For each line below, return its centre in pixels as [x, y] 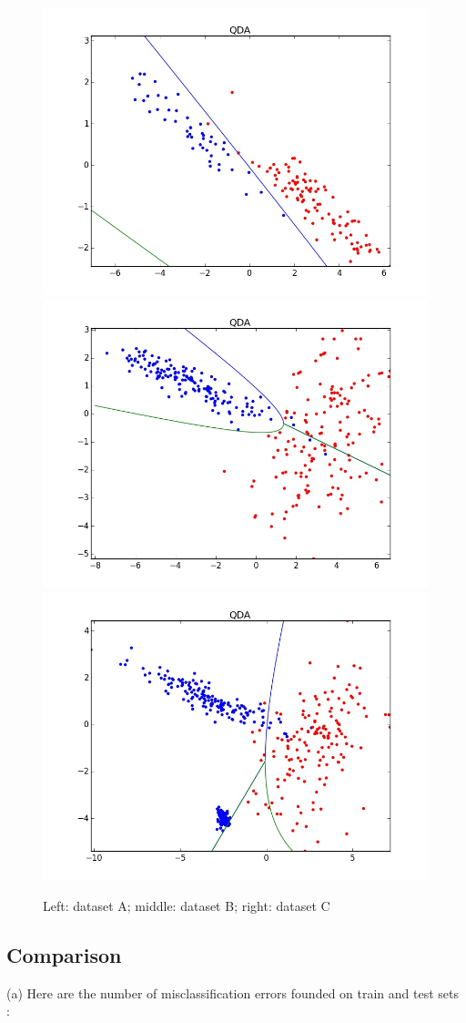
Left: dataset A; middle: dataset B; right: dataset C [187, 905]
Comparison [64, 954]
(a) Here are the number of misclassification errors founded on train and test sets [233, 992]
